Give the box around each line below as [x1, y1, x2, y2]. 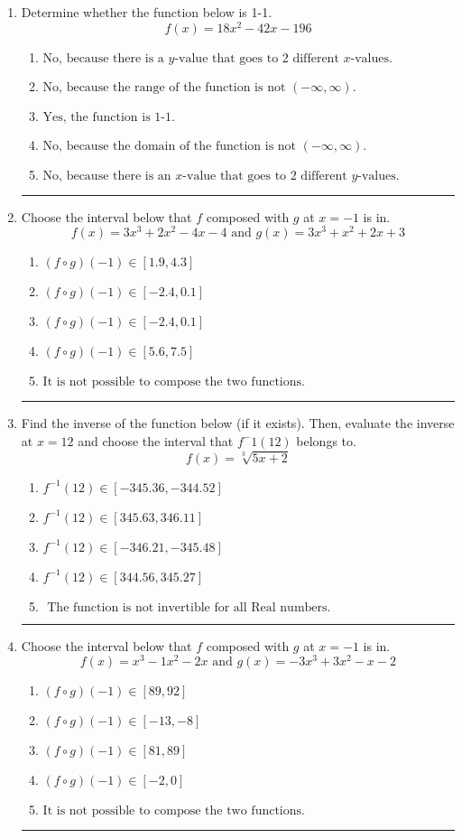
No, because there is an [42, 169, 171, 182]
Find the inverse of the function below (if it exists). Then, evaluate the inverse [21, 414, 455, 433]
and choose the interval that [78, 431, 234, 450]
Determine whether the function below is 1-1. [21, 3, 273, 21]
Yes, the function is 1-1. [42, 110, 175, 124]
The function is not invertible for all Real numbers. [47, 601, 331, 614]
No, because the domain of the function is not [42, 139, 297, 153]
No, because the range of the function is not [42, 80, 286, 94]
